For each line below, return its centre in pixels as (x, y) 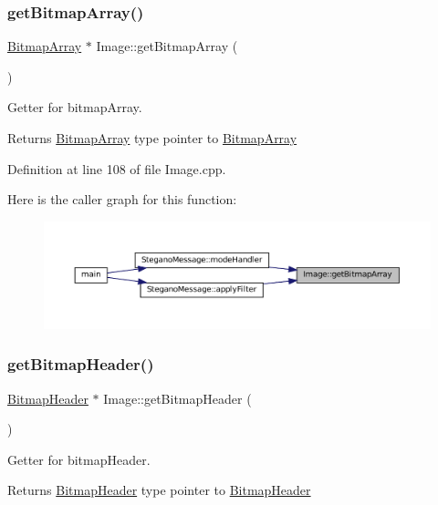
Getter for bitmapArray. (75, 107)
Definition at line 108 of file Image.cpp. (117, 168)
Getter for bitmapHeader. (79, 459)
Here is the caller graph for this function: (122, 199)
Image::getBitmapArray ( (167, 46)
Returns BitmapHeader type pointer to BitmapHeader (159, 490)
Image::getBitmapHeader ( (177, 398)
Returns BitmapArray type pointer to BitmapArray (152, 138)
